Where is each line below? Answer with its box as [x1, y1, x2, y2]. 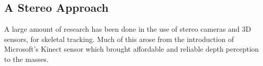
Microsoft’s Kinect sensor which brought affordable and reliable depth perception [4, 43, 259, 54]
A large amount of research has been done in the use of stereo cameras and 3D [4, 24, 251, 34]
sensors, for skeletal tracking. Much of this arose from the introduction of [4, 33, 234, 44]
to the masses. [4, 53, 49, 64]
